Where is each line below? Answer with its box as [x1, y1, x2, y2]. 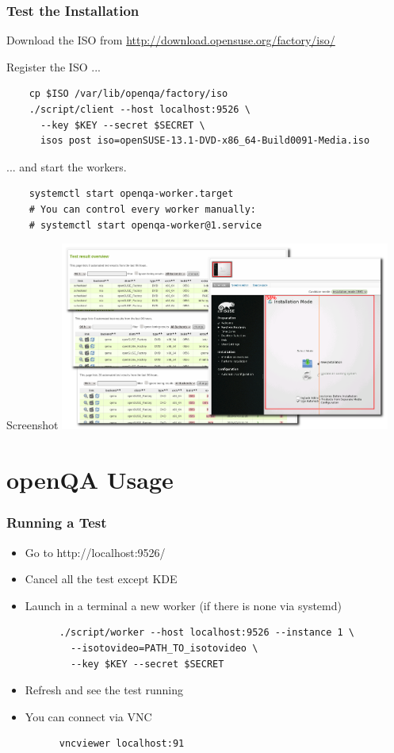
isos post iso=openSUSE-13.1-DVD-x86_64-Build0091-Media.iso [40, 135, 370, 147]
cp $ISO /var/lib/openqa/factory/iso [29, 88, 228, 100]
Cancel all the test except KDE [25, 571, 178, 587]
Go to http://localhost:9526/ [25, 544, 166, 560]
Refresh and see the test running [25, 682, 184, 698]
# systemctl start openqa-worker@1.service [29, 219, 262, 231]
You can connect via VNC [25, 708, 152, 724]
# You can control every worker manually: [29, 203, 256, 215]
